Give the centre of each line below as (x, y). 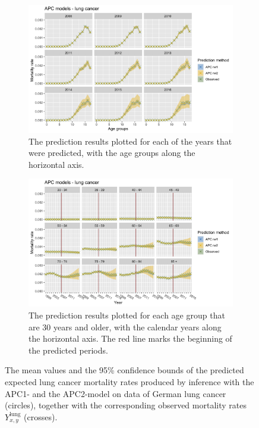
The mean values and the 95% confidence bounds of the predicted (124, 370)
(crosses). (41, 416)
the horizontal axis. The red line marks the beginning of (130, 338)
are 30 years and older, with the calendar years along (125, 327)
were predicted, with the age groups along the (112, 153)
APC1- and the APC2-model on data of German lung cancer (116, 393)
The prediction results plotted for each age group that (127, 315)
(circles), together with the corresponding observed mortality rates (126, 405)
